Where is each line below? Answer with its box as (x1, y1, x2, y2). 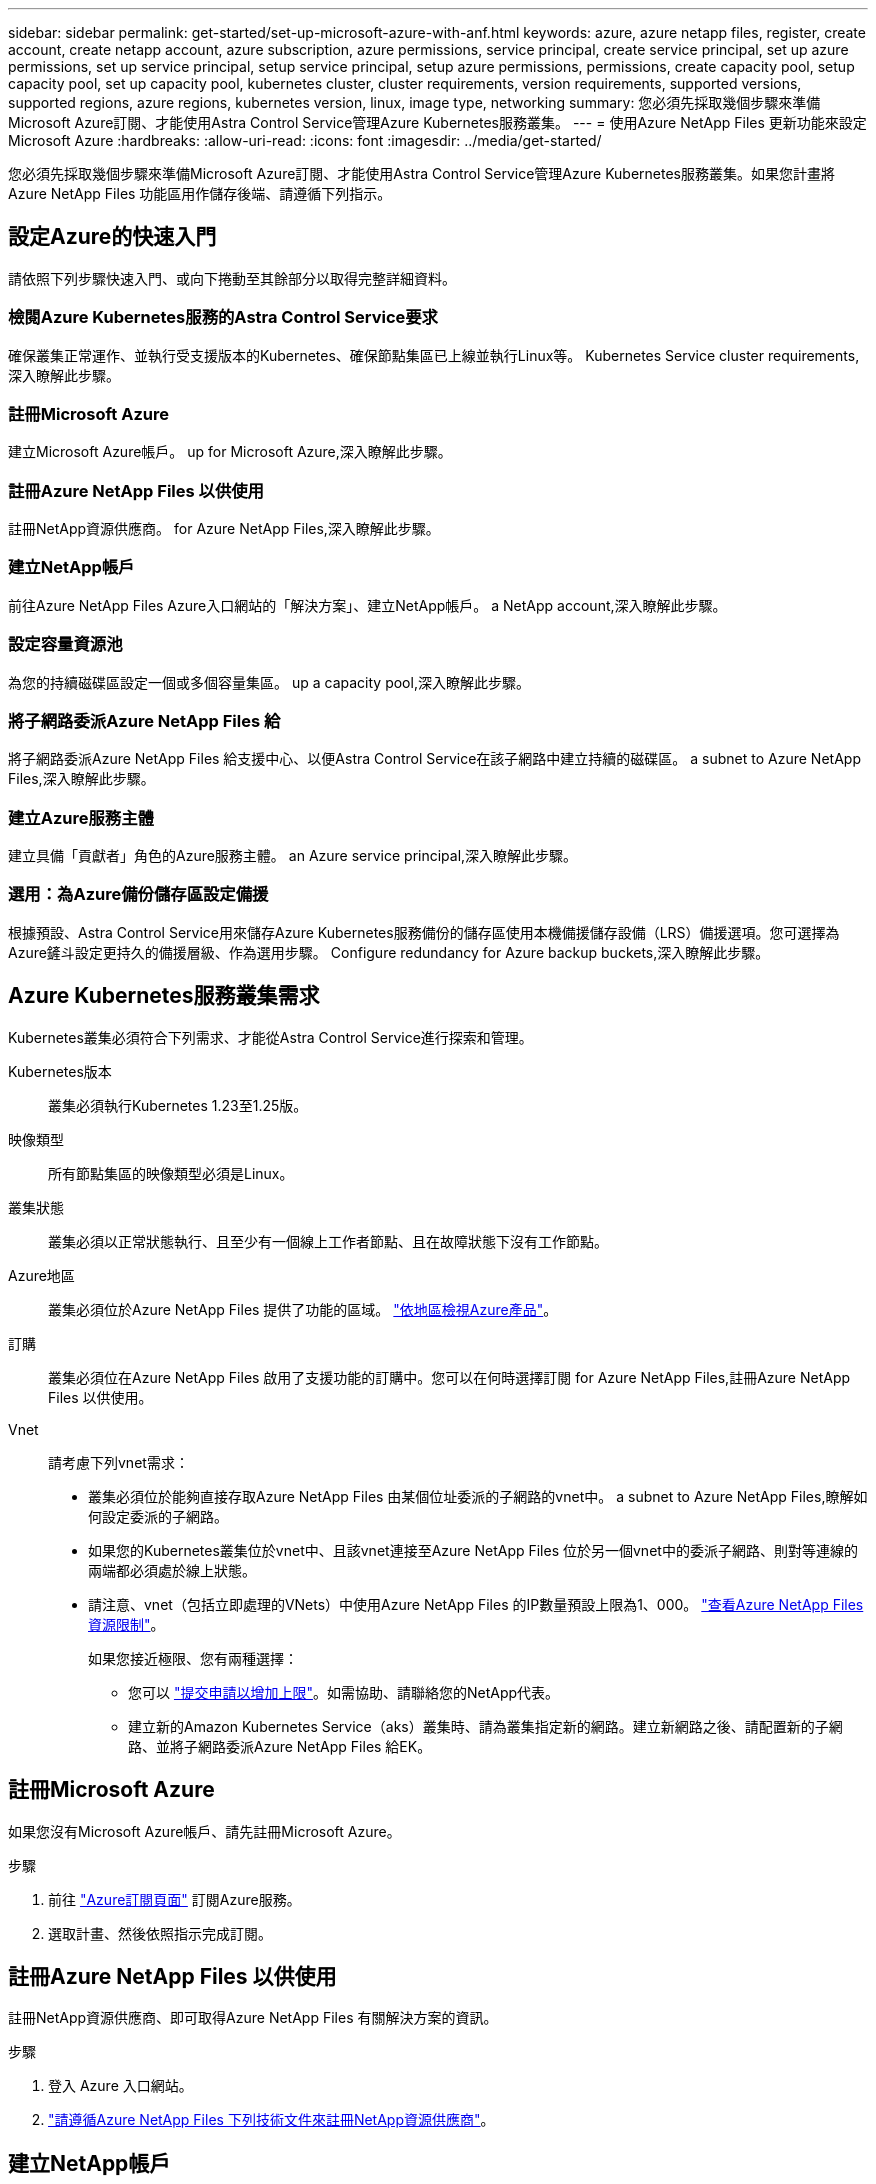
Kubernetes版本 (8, 1062, 112, 1080)
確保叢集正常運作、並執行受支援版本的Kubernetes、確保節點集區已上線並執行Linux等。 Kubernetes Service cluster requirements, (8, 346, 860, 364)
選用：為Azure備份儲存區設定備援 (8, 884, 269, 905)
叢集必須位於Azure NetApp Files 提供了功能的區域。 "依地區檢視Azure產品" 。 (48, 1300, 558, 1318)
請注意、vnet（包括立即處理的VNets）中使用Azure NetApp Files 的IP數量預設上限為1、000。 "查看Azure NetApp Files (88, 1595, 864, 1613)
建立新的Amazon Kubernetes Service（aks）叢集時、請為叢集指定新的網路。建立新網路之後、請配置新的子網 (128, 1717, 843, 1735)
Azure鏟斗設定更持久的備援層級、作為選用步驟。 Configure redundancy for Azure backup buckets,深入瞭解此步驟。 (8, 943, 770, 961)
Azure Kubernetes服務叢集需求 (8, 983, 320, 1009)
